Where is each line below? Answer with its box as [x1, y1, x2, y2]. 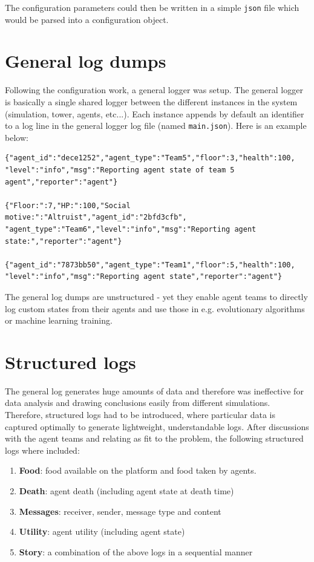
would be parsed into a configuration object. [5, 13, 169, 25]
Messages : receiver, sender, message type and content [19, 505, 221, 517]
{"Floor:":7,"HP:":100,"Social [5, 201, 131, 210]
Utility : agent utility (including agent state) [19, 525, 185, 538]
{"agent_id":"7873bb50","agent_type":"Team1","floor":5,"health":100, [5, 260, 295, 269]
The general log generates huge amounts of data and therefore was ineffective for [5, 384, 304, 397]
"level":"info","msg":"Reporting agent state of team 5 [5, 166, 235, 174]
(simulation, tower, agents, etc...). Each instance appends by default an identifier [5, 107, 304, 120]
